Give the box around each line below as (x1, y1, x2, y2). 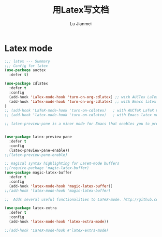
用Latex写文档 (52, 4, 109, 16)
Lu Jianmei (70, 20, 92, 27)
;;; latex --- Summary (4, 59, 50, 63)
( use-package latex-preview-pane (4, 134, 72, 140)
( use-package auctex (4, 68, 46, 73)
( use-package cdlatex (4, 81, 48, 86)
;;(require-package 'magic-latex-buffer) (4, 166, 89, 171)
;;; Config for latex (4, 63, 48, 68)
